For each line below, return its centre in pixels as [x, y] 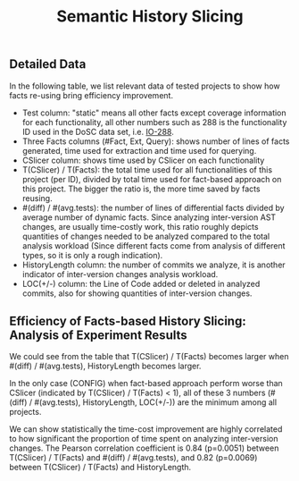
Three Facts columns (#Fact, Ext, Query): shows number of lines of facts [156, 141]
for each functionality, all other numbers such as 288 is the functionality [154, 122]
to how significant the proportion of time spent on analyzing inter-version [144, 439]
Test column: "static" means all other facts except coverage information [154, 113]
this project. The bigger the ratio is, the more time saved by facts [141, 189]
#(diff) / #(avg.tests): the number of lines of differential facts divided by [153, 207]
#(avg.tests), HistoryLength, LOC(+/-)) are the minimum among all [156, 402]
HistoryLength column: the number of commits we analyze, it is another [154, 265]
